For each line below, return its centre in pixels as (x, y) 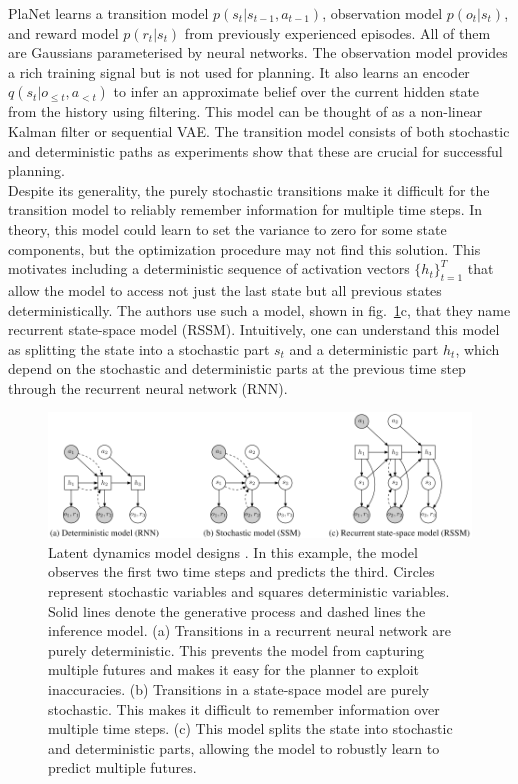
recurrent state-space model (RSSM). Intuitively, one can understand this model (254, 329)
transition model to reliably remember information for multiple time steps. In (245, 209)
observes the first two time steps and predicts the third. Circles (241, 571)
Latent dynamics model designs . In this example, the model (233, 551)
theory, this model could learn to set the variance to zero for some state (227, 228)
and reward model (63, 32)
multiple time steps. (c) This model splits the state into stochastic (250, 728)
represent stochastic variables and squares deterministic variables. (249, 591)
